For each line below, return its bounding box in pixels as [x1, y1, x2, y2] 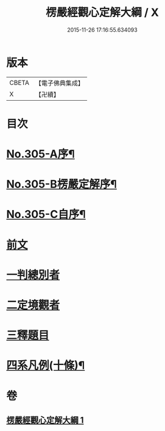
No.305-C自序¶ [6, 208, 86, 222]
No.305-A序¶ [6, 147, 75, 161]
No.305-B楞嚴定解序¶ [6, 178, 117, 191]
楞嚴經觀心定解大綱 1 [6, 415, 84, 425]
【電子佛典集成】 [35, 79, 84, 87]
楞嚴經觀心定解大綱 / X [45, 5, 160, 20]
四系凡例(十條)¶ [6, 358, 85, 372]
